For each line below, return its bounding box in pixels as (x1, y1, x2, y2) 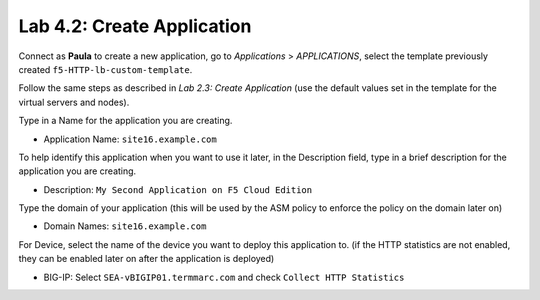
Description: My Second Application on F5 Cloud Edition (43, 183, 313, 195)
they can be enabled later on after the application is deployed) (18, 253, 275, 265)
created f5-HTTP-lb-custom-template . (18, 63, 193, 75)
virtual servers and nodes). (18, 96, 130, 108)
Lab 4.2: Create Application (18, 15, 252, 37)
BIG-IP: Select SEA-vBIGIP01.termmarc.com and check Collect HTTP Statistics (43, 271, 405, 283)
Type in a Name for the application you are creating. (18, 115, 233, 127)
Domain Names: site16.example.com (43, 220, 207, 232)
